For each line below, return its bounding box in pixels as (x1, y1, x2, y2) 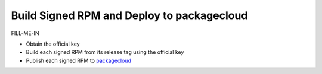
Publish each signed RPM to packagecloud (26, 57, 131, 64)
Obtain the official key (26, 40, 80, 47)
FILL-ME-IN (11, 30, 39, 37)
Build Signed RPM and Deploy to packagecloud (11, 9, 248, 22)
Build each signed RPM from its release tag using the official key (26, 49, 184, 56)
